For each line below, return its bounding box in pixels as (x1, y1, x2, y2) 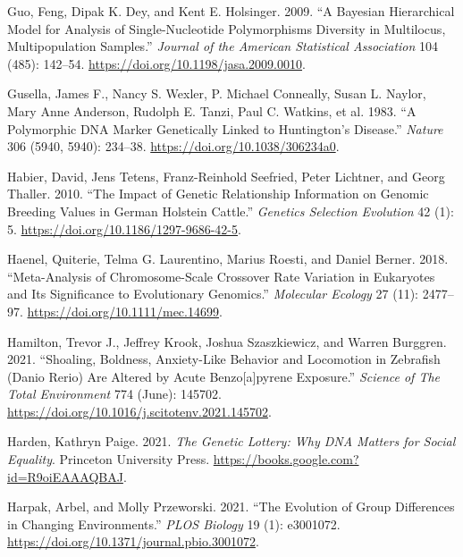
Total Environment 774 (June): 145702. (7, 384, 222, 403)
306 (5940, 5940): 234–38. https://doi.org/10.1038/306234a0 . (7, 137, 340, 156)
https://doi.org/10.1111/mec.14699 (27, 301, 219, 320)
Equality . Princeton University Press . (7, 450, 210, 468)
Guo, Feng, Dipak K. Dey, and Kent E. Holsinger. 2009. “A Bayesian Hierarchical (7, 2, 455, 20)
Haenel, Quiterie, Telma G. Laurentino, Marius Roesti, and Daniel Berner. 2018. (7, 249, 449, 268)
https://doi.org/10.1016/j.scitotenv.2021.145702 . (7, 401, 272, 420)
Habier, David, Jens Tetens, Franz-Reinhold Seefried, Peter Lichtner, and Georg (7, 166, 445, 185)
